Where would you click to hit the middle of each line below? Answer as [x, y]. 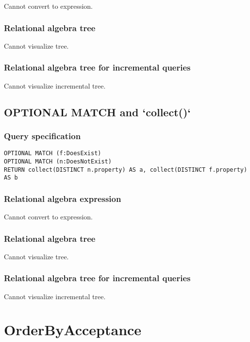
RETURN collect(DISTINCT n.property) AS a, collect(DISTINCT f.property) [126, 170]
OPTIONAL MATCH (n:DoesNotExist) [58, 161]
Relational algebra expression [63, 198]
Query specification [42, 135]
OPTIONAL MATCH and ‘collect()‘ [98, 112]
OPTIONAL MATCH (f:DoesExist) [53, 153]
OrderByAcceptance [73, 330]
